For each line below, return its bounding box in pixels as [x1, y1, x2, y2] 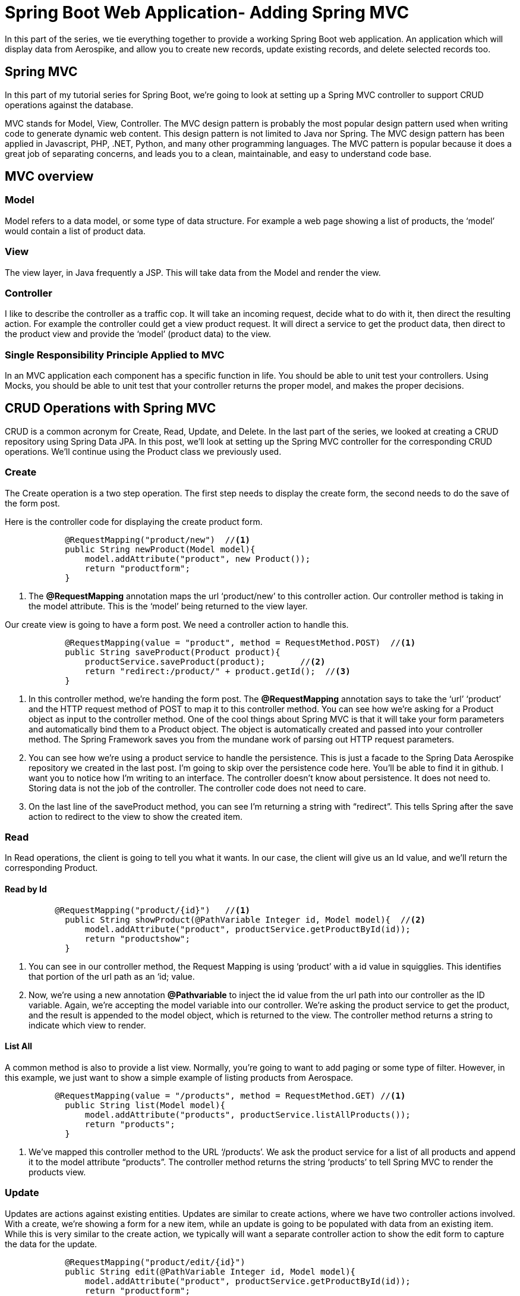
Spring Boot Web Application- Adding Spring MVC [5, 2, 409, 23]
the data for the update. [5, 1238, 97, 1249]
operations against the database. [5, 99, 134, 110]
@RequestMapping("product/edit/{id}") [65, 1257, 245, 1267]
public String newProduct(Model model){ [65, 544, 256, 554]
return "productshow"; [84, 933, 190, 943]
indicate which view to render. [29, 1020, 146, 1030]
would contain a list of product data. [5, 225, 146, 236]
